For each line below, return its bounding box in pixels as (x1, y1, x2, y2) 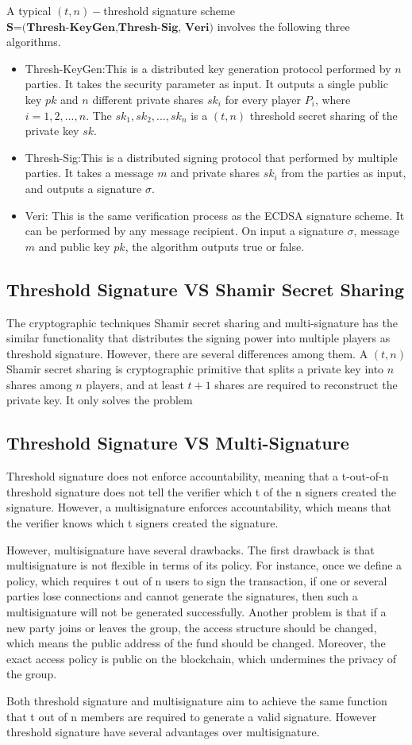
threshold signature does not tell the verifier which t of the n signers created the (6, 483, 396, 500)
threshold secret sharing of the (249, 106, 398, 123)
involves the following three (217, 17, 350, 34)
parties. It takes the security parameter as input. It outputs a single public (25, 75, 388, 92)
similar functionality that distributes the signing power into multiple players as (6, 330, 391, 346)
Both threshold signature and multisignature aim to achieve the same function (6, 693, 387, 708)
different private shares (92, 91, 204, 107)
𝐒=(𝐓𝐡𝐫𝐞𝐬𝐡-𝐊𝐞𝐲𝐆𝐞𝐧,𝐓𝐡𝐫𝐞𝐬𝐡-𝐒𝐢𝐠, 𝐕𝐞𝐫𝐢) (6, 21, 214, 33)
